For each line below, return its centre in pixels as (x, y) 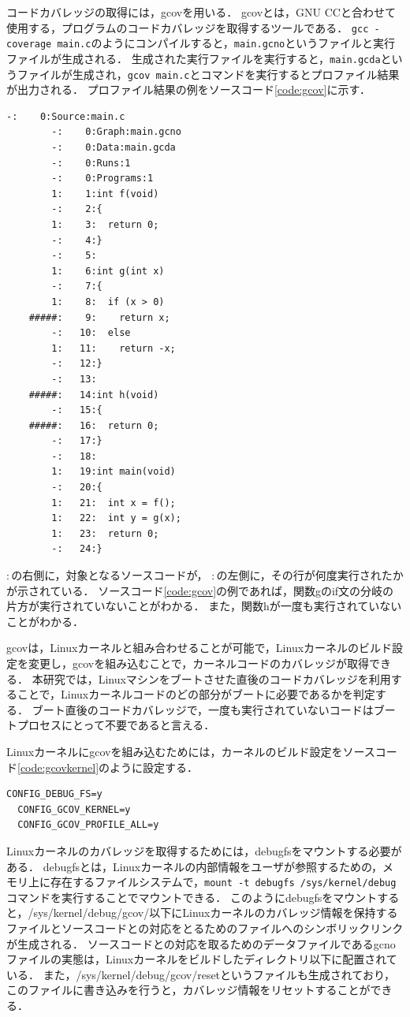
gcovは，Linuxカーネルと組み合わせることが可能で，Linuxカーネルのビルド (199, 648)
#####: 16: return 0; (94, 425)
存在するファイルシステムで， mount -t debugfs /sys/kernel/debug (223, 882)
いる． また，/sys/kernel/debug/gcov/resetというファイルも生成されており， (201, 974)
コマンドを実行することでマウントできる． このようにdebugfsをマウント (192, 897)
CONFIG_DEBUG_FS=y (54, 794)
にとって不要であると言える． (138, 725)
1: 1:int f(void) (105, 194)
